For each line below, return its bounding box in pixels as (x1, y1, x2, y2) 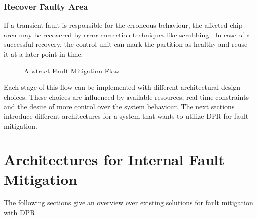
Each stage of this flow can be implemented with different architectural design (4, 82, 241, 92)
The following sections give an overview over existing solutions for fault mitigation (4, 197, 253, 208)
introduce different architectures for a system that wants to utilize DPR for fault (4, 110, 249, 121)
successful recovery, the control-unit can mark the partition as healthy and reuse (4, 39, 248, 49)
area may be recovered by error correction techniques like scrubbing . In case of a (4, 29, 250, 39)
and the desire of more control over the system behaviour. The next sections (4, 101, 235, 111)
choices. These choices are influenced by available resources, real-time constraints (4, 91, 249, 102)
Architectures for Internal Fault (4, 149, 225, 170)
